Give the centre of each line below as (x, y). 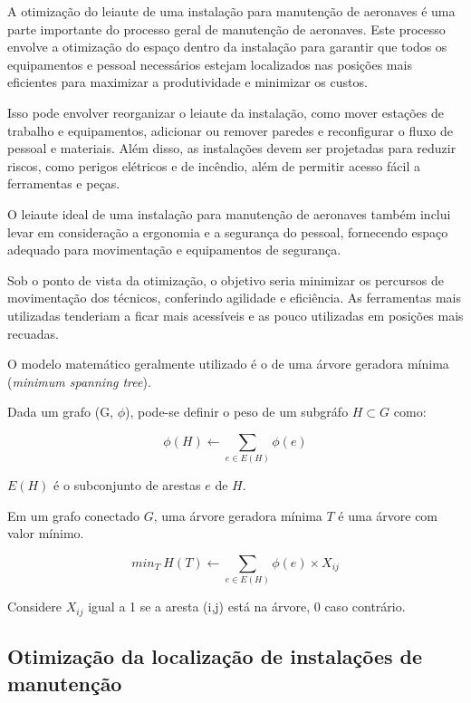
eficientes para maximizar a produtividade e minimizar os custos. (187, 82)
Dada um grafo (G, (61, 412)
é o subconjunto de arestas (127, 485)
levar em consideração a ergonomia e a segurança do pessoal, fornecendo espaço (228, 231)
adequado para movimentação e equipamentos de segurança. (174, 250)
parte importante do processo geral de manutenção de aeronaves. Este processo (226, 29)
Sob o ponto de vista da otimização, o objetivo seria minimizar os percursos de (226, 279)
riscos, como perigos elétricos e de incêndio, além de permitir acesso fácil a (214, 165)
